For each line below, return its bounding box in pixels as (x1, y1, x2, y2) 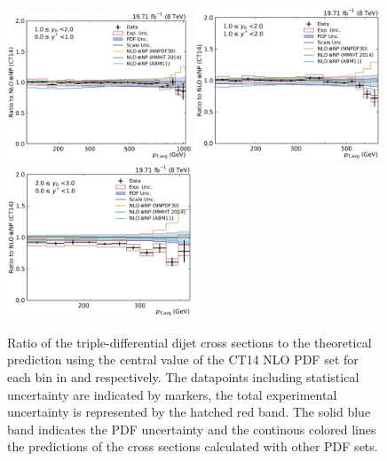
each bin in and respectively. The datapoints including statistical (7, 368, 359, 387)
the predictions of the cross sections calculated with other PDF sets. (7, 437, 378, 456)
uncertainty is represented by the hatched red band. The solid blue (7, 402, 371, 421)
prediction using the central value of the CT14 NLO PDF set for (7, 350, 359, 369)
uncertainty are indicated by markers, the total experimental (7, 385, 337, 403)
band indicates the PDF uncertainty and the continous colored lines (7, 419, 376, 438)
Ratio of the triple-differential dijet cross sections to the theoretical (7, 332, 372, 351)
